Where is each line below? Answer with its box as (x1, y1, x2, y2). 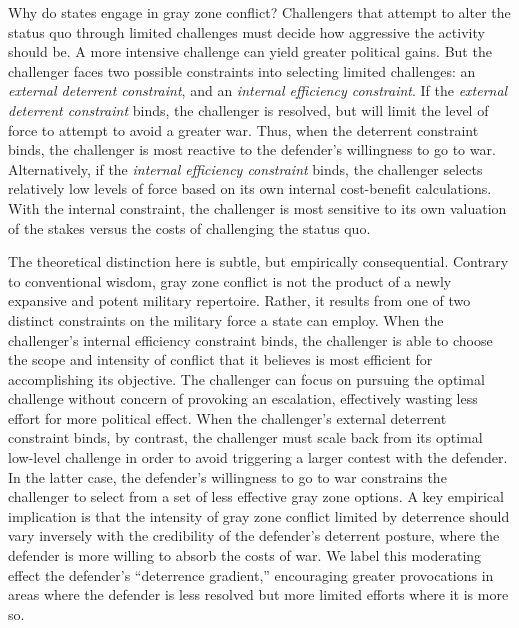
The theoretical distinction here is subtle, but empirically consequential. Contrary (8, 251, 509, 272)
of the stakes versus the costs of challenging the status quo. (8, 217, 371, 238)
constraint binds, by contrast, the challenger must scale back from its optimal (8, 427, 483, 448)
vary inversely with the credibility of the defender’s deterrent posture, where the (8, 525, 500, 546)
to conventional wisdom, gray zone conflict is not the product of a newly (8, 270, 452, 291)
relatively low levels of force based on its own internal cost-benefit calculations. (8, 178, 492, 199)
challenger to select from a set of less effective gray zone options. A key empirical (8, 486, 504, 507)
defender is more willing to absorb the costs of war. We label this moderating (8, 545, 482, 566)
